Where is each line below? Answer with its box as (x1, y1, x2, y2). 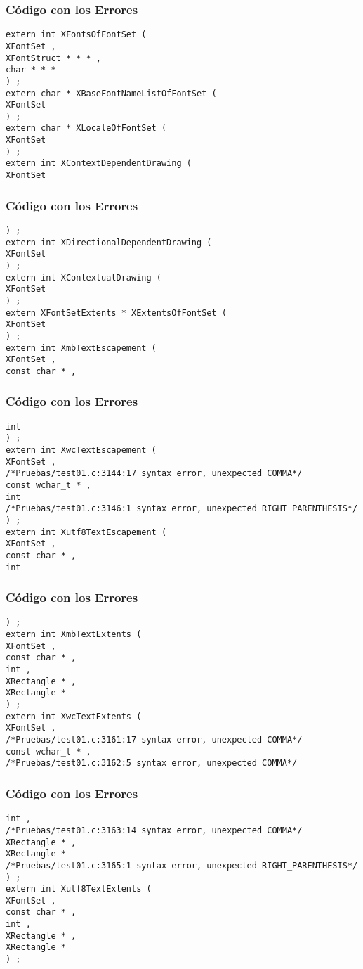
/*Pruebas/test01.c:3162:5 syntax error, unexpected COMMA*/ (6, 758, 298, 769)
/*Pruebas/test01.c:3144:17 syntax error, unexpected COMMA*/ (6, 468, 303, 479)
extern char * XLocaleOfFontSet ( (6, 123, 167, 134)
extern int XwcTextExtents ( (6, 711, 142, 721)
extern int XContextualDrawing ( (6, 272, 161, 283)
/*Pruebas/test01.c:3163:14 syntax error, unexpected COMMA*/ (6, 825, 303, 835)
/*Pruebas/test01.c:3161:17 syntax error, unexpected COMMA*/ (6, 735, 303, 745)
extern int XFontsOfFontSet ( (6, 30, 147, 40)
